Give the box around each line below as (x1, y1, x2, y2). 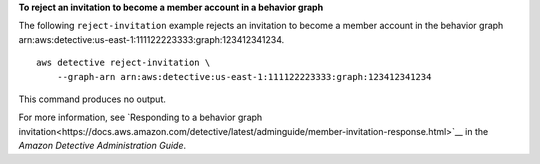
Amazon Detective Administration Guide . (18, 140, 187, 152)
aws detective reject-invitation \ (36, 57, 211, 69)
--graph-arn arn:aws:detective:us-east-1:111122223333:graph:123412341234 (56, 71, 432, 82)
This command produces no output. (18, 93, 167, 105)
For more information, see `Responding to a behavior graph (18, 111, 263, 124)
